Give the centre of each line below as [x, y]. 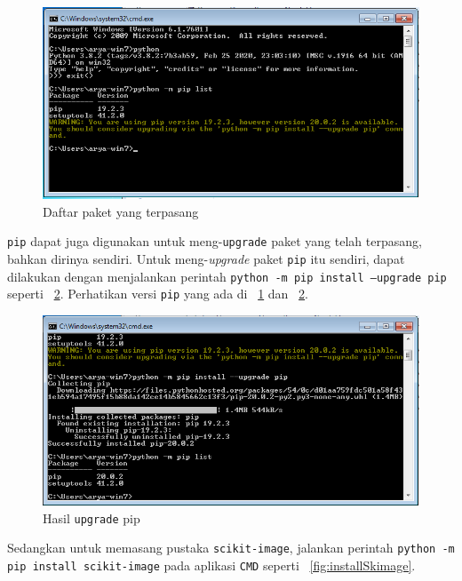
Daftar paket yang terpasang [121, 211]
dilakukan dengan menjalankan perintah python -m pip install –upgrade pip [227, 276]
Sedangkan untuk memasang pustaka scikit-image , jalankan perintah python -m [231, 548]
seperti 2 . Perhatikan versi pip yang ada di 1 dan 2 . [158, 294]
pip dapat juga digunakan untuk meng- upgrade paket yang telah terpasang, [215, 241]
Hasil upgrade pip [92, 517]
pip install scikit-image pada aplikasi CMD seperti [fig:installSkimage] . [211, 565]
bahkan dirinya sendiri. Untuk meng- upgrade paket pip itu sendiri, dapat [206, 258]
